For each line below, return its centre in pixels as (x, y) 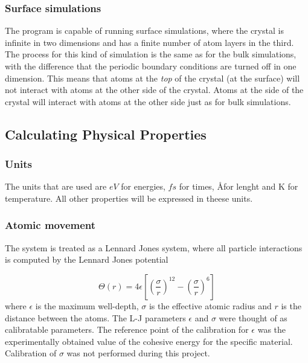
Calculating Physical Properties (106, 134)
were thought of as (253, 317)
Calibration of (31, 353)
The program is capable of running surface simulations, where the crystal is (144, 31)
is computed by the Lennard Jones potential (87, 259)
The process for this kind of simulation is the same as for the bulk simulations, (151, 54)
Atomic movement (50, 225)
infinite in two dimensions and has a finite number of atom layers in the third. (149, 42)
